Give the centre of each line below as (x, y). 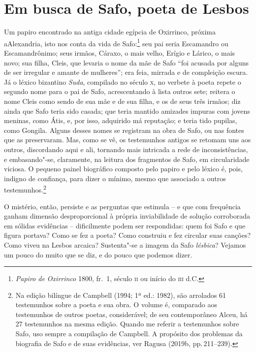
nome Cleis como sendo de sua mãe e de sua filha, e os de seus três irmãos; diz (122, 101)
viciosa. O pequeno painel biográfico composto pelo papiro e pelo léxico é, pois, (123, 169)
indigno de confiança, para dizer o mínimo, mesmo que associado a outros (115, 178)
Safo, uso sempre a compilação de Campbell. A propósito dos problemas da (129, 334)
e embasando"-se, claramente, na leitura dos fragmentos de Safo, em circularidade (127, 159)
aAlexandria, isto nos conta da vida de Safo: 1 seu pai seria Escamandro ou (116, 42)
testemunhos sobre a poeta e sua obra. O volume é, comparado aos (116, 304)
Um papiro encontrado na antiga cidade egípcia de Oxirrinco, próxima (110, 32)
